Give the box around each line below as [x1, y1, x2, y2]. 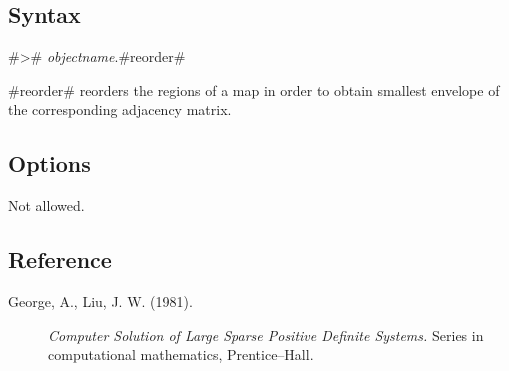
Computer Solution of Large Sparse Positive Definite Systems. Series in [48, 324, 484, 345]
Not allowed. [8, 195, 85, 216]
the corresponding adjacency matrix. [8, 99, 232, 120]
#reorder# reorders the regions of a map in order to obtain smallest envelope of [8, 79, 500, 100]
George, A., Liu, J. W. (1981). [8, 290, 193, 311]
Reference [8, 244, 112, 275]
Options [8, 148, 91, 179]
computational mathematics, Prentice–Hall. [48, 344, 314, 365]
